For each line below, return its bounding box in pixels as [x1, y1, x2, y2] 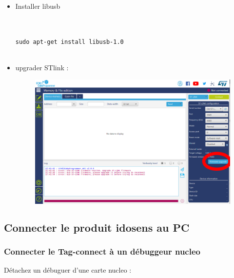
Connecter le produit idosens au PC [4, 220, 190, 235]
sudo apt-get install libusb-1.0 [15, 38, 124, 45]
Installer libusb [15, 1, 60, 11]
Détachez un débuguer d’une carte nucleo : [4, 264, 132, 275]
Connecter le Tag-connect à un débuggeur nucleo [4, 245, 200, 258]
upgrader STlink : [15, 62, 69, 72]
